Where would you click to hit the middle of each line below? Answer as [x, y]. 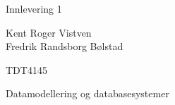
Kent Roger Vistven [49, 32]
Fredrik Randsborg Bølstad [65, 46]
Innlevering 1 [34, 8]
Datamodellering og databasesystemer [87, 93]
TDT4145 [26, 69]
